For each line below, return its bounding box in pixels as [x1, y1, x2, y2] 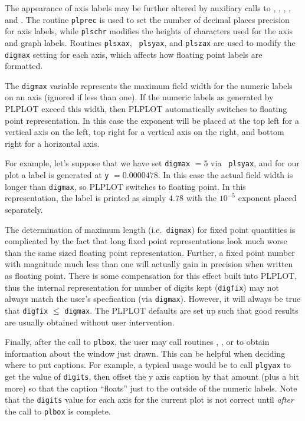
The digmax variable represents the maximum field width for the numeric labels [5, 79, 293, 91]
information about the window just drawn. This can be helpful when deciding [5, 347, 286, 359]
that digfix [5, 304, 48, 316]
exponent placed [238, 192, 297, 204]
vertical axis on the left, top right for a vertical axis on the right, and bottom [5, 126, 284, 138]
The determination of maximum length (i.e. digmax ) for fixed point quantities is [5, 223, 296, 235]
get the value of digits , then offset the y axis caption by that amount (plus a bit [5, 370, 299, 383]
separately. [5, 203, 43, 215]
